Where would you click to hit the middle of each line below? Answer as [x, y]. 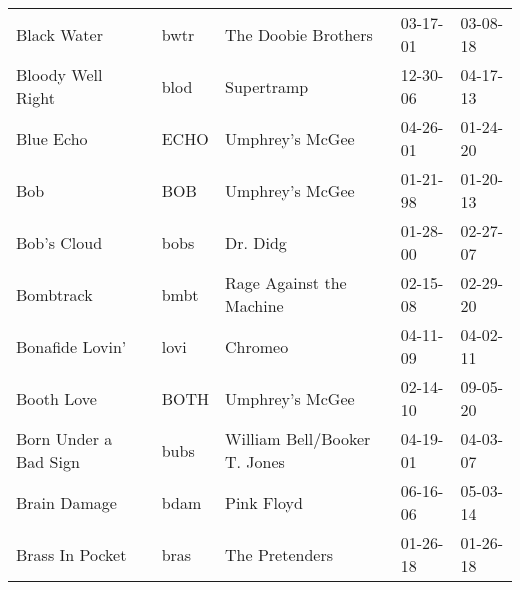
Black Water [59, 34]
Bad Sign [48, 461]
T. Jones [255, 461]
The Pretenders [279, 554]
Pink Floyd [264, 502]
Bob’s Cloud [59, 242]
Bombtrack [54, 294]
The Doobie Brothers [299, 34]
